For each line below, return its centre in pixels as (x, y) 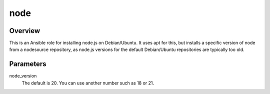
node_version (23, 76)
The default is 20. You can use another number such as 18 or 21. (88, 83)
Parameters (28, 64)
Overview (25, 31)
